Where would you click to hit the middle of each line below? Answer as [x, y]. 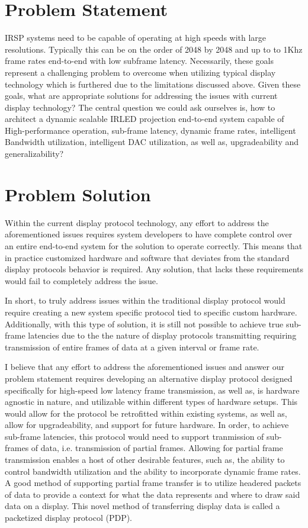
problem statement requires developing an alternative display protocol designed [149, 378]
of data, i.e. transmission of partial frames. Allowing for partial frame [157, 448]
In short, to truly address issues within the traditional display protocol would [145, 300]
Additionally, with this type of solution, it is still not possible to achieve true [144, 323]
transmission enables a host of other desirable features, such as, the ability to [145, 460]
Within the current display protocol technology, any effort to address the [137, 222]
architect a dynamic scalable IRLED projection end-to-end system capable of [145, 119]
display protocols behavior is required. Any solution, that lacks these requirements [154, 269]
